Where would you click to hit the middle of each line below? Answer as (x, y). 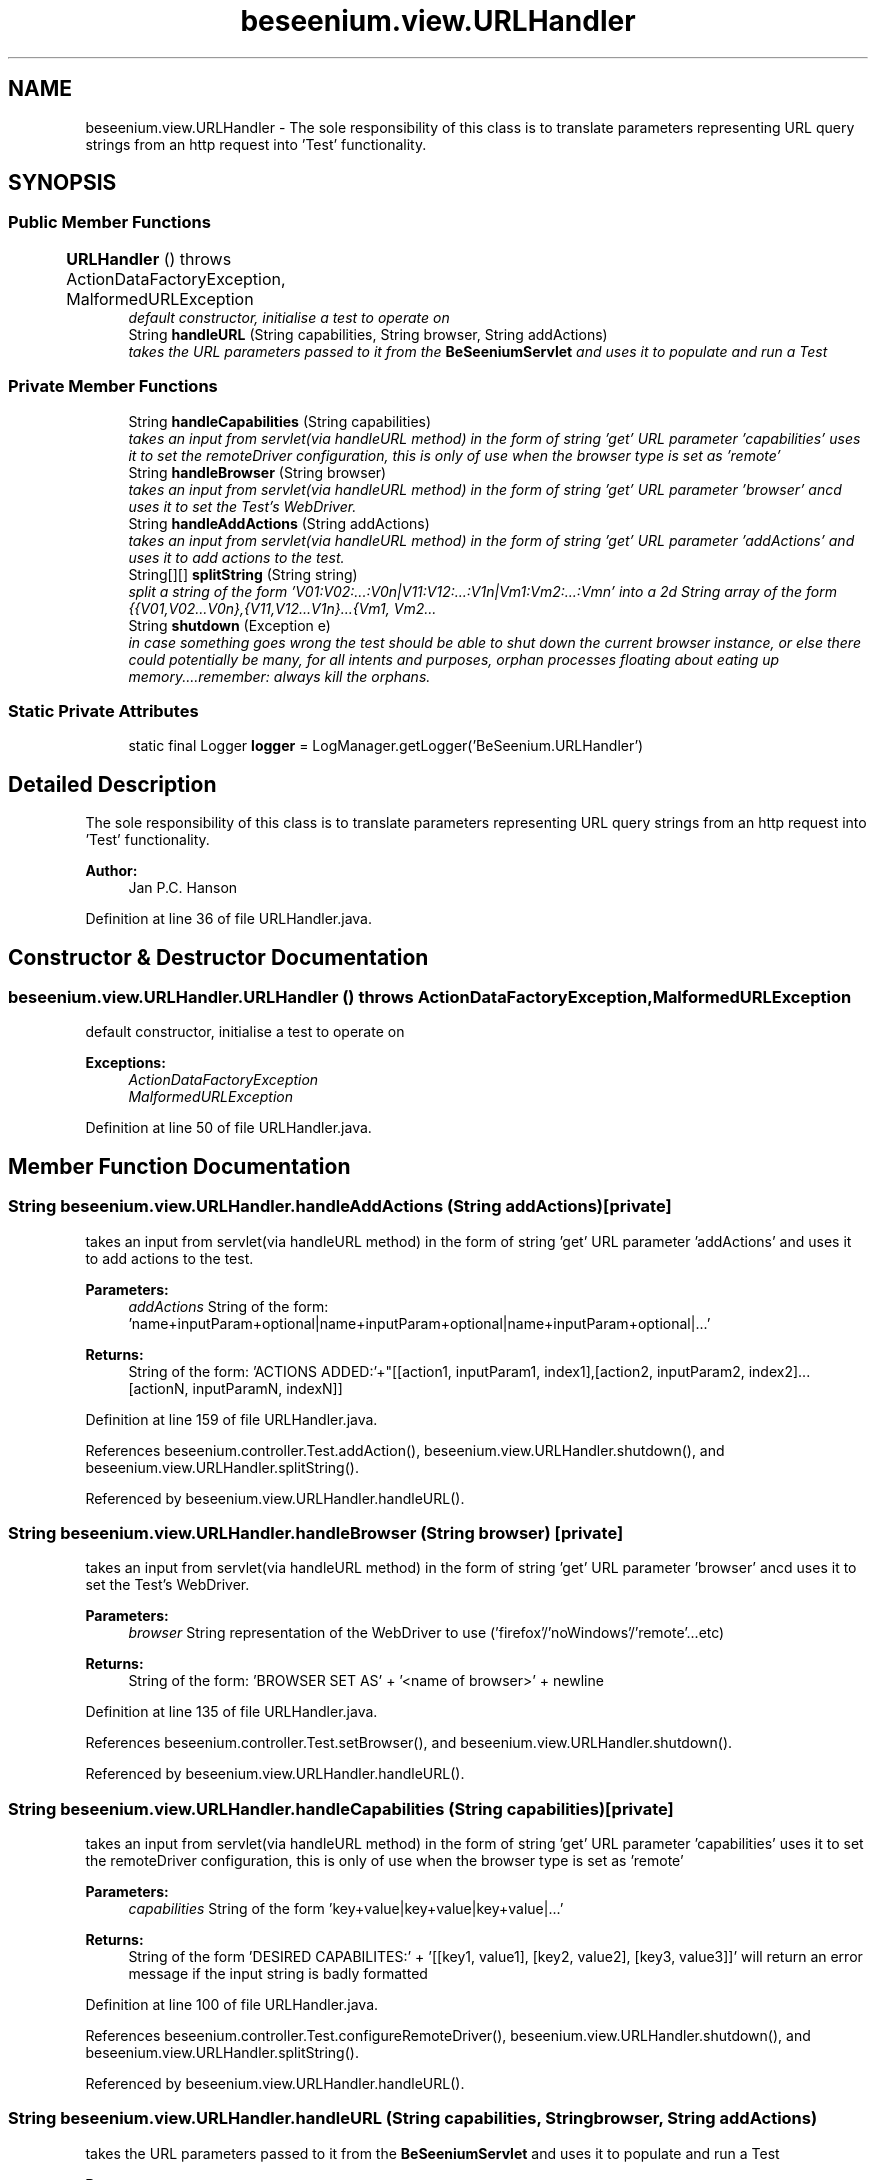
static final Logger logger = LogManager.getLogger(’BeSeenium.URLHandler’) (386, 746)
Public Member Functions (109, 222)
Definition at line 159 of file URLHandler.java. (231, 1419)
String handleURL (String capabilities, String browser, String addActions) (368, 334)
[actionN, (158, 1388)
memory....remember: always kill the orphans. (279, 676)
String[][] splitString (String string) (243, 574)
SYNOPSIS (62, 183)
